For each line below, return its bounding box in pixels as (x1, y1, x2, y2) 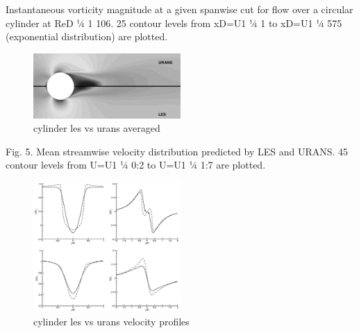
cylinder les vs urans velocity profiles (33, 314, 190, 329)
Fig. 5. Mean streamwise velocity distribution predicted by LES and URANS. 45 (6, 144, 349, 158)
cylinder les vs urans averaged (33, 121, 160, 135)
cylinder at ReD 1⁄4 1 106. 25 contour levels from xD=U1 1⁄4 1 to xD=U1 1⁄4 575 (6, 15, 342, 30)
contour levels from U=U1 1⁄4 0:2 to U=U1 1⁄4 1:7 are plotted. (6, 157, 266, 172)
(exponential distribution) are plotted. (6, 29, 168, 44)
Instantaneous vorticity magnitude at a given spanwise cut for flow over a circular (6, 2, 353, 16)
